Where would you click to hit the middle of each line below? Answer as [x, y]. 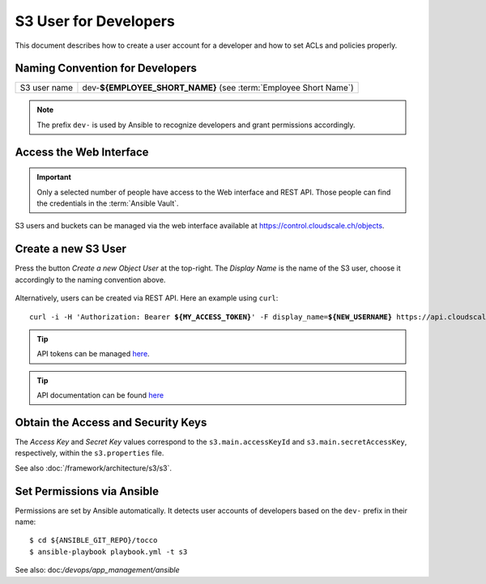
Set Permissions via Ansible [87, 491]
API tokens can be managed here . [93, 354]
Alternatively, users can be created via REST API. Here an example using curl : [147, 298]
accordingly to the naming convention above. [90, 279]
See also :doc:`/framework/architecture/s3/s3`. [94, 468]
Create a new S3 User [71, 249]
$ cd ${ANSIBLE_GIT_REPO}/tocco [94, 540]
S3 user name [46, 87]
